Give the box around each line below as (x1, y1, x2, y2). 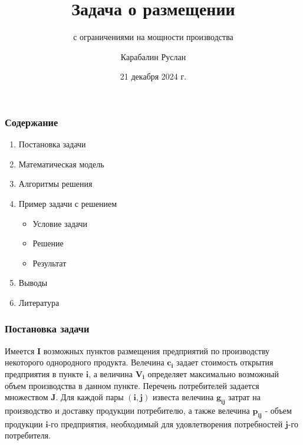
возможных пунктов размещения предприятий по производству (43, 344, 270, 357)
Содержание (5, 114, 58, 129)
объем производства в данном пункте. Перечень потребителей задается (5, 379, 259, 391)
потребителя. (5, 429, 51, 441)
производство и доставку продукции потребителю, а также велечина (5, 404, 250, 416)
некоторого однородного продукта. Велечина (5, 356, 164, 368)
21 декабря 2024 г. (120, 70, 187, 83)
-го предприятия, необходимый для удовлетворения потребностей (48, 417, 283, 430)
